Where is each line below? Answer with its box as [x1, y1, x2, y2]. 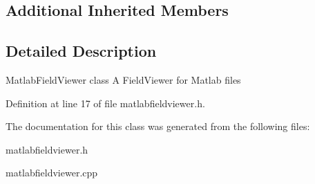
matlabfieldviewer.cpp [6, 165, 98, 180]
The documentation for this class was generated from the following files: [6, 119, 310, 134]
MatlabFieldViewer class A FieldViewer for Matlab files [6, 72, 241, 86]
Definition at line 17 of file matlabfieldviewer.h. [6, 95, 205, 110]
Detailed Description [6, 40, 157, 62]
